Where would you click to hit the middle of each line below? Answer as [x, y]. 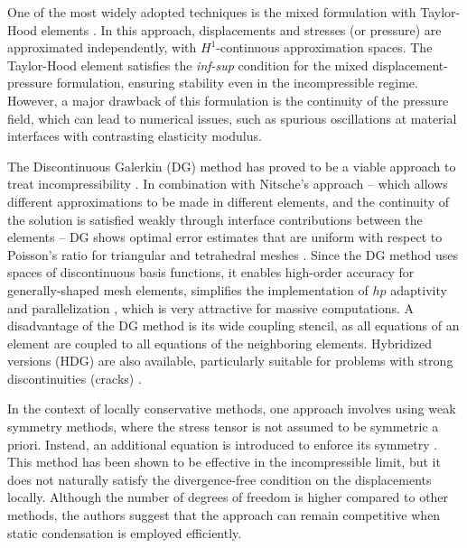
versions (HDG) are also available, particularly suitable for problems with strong [230, 361]
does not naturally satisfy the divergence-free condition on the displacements [219, 479]
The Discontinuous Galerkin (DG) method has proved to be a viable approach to [232, 166]
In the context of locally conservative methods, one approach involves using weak [232, 409]
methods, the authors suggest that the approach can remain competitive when [224, 515]
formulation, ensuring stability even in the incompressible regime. [237, 83]
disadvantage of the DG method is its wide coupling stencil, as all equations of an [233, 325]
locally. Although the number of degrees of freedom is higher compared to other [228, 497]
